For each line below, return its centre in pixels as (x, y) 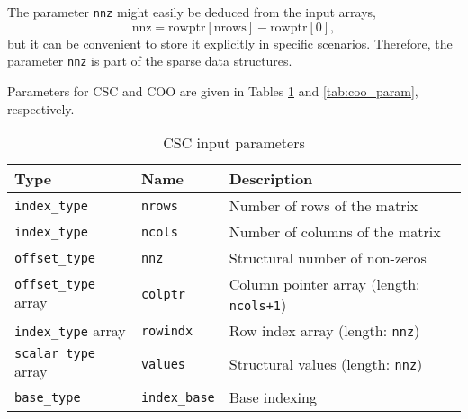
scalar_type (55, 354)
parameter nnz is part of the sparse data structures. (150, 61)
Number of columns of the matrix (335, 232)
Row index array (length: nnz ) (324, 331)
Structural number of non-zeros (328, 258)
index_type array (70, 331)
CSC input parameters (234, 143)
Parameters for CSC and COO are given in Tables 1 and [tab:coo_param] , (213, 90)
